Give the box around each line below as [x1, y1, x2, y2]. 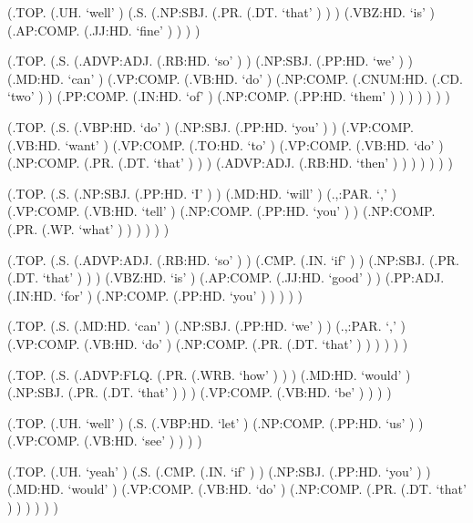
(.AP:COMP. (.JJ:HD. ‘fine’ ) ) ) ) [7, 20, 201, 39]
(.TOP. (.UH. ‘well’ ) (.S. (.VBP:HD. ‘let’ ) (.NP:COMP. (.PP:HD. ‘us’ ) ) [7, 413, 424, 432]
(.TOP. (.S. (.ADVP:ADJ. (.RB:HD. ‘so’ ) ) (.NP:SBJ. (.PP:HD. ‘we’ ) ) [7, 51, 414, 70]
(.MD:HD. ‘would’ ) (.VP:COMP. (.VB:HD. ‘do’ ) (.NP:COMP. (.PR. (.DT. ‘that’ [7, 479, 467, 498]
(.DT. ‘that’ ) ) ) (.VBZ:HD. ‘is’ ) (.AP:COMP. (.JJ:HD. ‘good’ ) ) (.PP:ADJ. [7, 268, 445, 287]
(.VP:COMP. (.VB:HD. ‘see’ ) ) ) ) [7, 431, 202, 450]
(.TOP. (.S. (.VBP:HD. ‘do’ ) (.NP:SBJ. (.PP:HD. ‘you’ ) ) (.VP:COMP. [7, 117, 414, 136]
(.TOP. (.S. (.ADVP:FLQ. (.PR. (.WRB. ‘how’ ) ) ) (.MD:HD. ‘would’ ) [7, 364, 411, 384]
